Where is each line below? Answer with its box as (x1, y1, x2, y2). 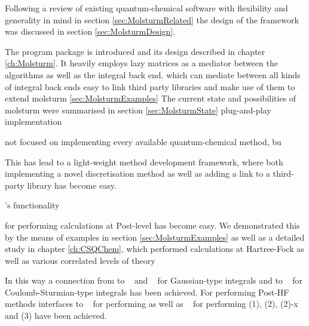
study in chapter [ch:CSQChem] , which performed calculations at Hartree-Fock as (5, 242, 304, 255)
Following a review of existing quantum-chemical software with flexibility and (5, 2, 288, 14)
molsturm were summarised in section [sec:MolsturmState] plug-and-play (5, 103, 271, 116)
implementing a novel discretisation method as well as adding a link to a (5, 167, 271, 180)
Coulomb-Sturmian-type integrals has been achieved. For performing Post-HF (5, 285, 289, 298)
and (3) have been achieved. (5, 309, 107, 322)
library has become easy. (27, 179, 117, 191)
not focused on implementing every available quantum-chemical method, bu (5, 135, 282, 147)
